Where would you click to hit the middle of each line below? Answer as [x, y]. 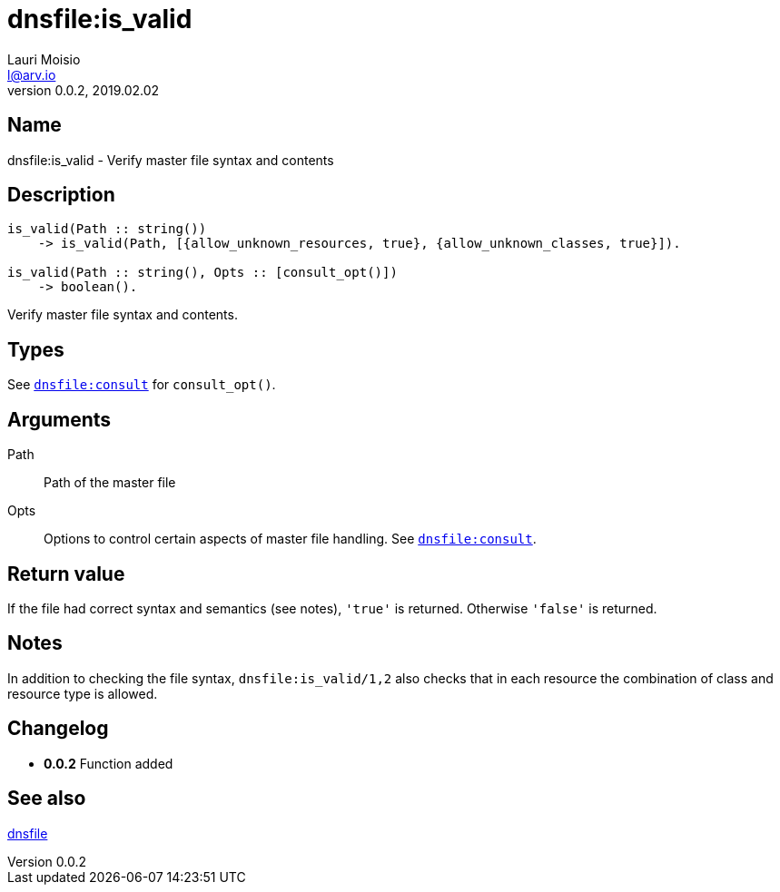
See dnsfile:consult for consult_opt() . [142, 385]
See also [47, 799]
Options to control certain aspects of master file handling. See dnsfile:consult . [290, 539]
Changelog [58, 729]
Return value [66, 573]
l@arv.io [32, 74]
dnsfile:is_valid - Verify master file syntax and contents [171, 160]
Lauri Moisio [44, 59]
